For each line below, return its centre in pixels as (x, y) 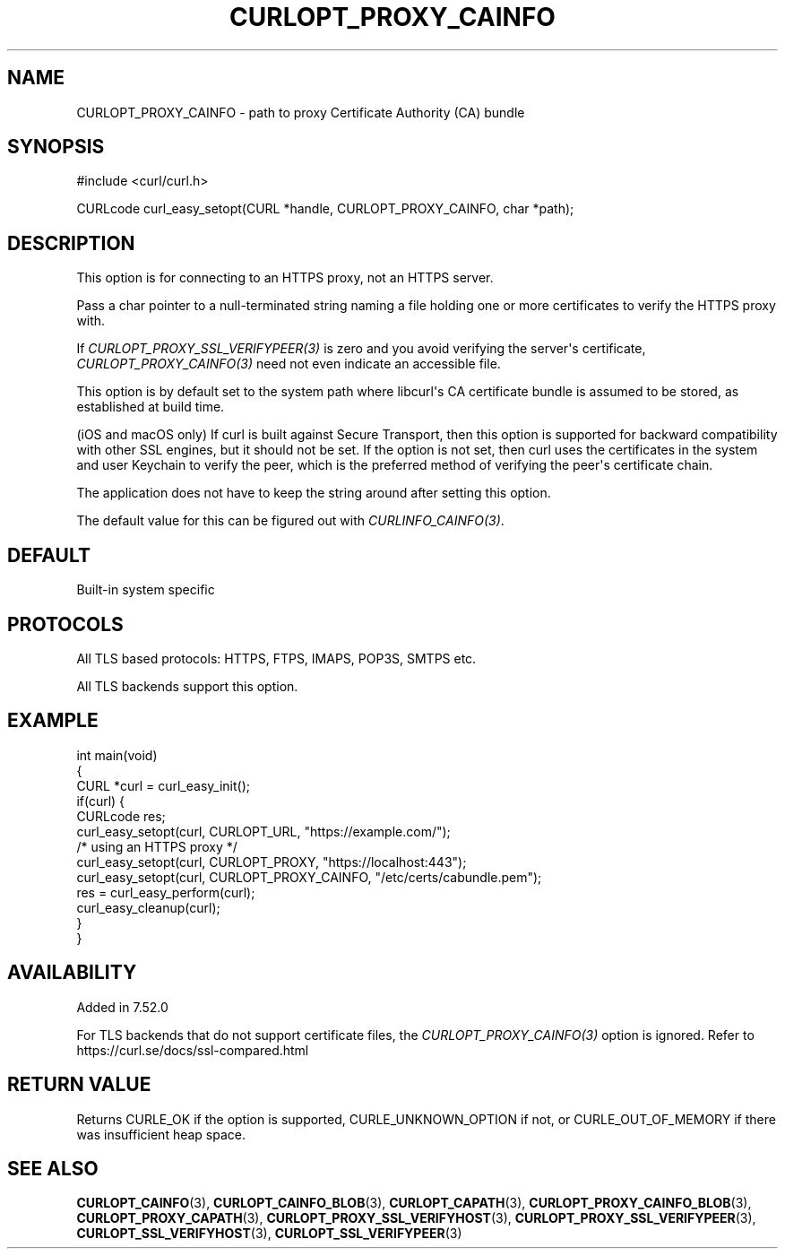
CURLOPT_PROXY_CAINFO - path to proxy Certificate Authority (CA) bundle (301, 112)
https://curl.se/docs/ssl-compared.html (193, 1050)
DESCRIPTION (71, 243)
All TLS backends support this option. (187, 686)
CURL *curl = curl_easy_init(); (163, 785)
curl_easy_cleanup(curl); (148, 907)
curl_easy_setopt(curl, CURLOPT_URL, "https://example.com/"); (263, 831)
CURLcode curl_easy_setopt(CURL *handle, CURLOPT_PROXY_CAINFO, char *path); (325, 209)
